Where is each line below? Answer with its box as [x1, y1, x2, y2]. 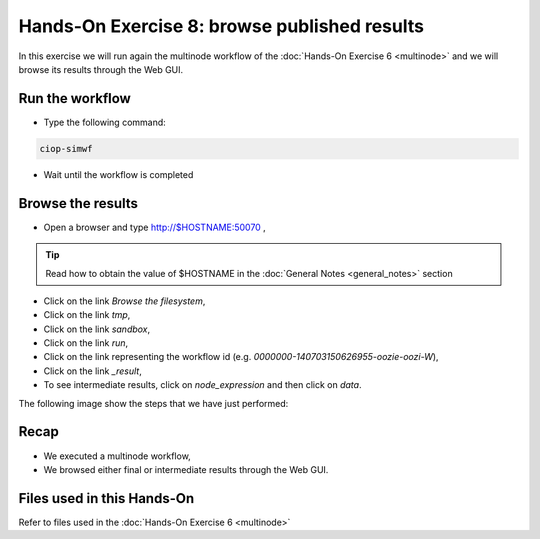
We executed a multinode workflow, [43, 450, 192, 462]
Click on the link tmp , [43, 309, 131, 321]
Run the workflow [18, 90, 132, 107]
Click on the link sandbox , [43, 323, 151, 335]
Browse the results [18, 195, 139, 212]
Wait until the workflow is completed [43, 168, 194, 180]
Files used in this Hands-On [18, 490, 195, 507]
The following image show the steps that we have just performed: [18, 397, 289, 409]
